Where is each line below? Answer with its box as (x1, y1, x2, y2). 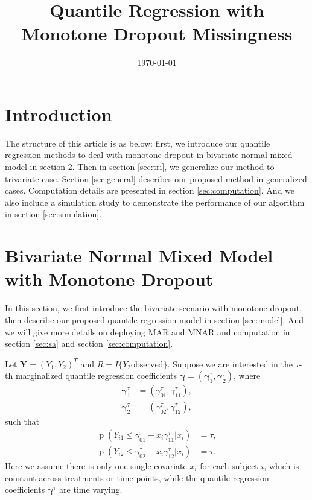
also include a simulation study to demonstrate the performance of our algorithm (5, 195, 305, 208)
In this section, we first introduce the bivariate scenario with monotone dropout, (5, 302, 302, 314)
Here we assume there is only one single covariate (5, 460, 187, 472)
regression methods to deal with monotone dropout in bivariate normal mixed (5, 148, 293, 161)
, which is (264, 460, 299, 472)
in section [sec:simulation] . (5, 207, 102, 220)
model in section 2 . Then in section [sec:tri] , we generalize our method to (5, 160, 275, 173)
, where (233, 369, 261, 382)
